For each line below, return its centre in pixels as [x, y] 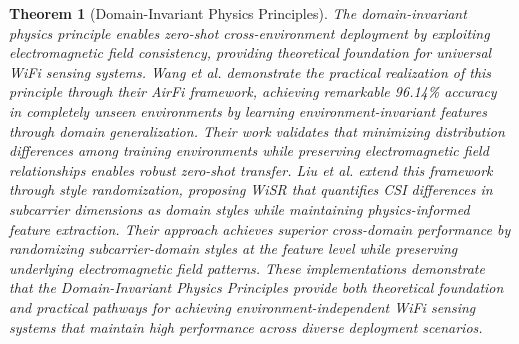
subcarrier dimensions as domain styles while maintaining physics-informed [239, 208]
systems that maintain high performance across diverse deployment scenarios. [246, 326]
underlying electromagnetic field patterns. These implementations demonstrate [247, 267]
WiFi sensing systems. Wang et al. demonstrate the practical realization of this [250, 71]
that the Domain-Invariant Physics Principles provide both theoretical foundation [256, 287]
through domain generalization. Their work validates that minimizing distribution [257, 130]
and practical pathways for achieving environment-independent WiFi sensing [242, 306]
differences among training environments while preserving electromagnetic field [249, 150]
